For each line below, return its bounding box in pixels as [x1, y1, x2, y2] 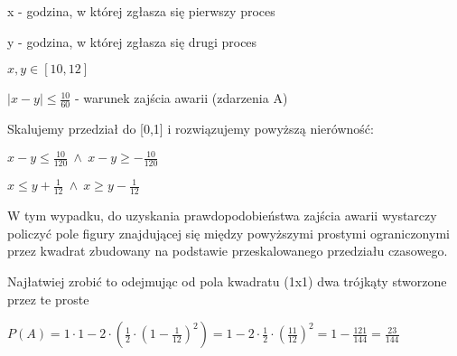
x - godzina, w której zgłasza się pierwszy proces [7, 2, 275, 20]
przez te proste [7, 289, 89, 308]
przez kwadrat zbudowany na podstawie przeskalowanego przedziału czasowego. [7, 241, 448, 260]
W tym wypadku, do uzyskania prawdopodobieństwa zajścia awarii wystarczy [7, 206, 437, 225]
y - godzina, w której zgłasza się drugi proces [7, 32, 257, 51]
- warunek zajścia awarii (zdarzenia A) [74, 89, 288, 108]
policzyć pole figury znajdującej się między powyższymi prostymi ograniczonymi [7, 223, 450, 242]
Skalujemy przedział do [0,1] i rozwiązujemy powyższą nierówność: [7, 119, 374, 138]
